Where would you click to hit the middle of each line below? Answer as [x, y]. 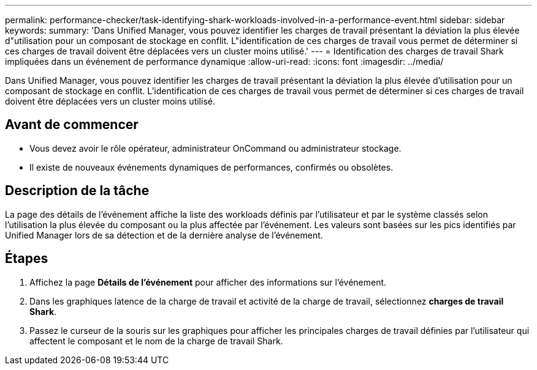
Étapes [27, 259]
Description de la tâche [77, 191]
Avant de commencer [72, 125]
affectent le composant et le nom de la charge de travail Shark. [156, 341]
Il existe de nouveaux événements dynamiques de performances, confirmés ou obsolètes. [211, 167]
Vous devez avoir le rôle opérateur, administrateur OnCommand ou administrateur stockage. [215, 148]
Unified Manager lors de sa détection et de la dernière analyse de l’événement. [164, 235]
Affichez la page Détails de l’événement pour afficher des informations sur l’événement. [208, 282]
